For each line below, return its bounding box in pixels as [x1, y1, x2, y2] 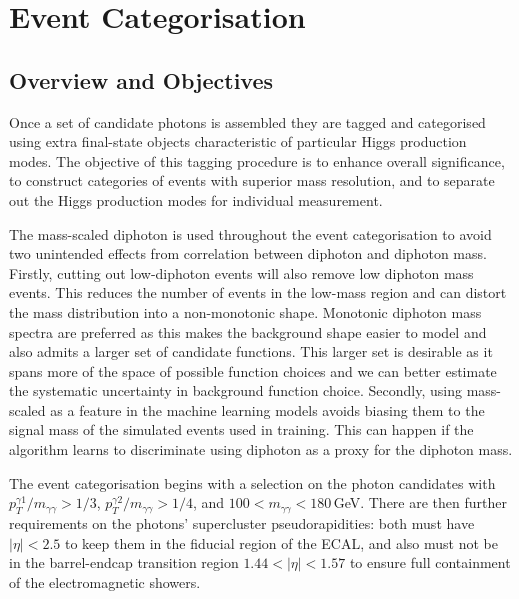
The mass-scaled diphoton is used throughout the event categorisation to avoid [9, 223, 492, 244]
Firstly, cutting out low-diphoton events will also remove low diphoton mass [9, 262, 474, 283]
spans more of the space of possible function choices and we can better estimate [9, 360, 497, 381]
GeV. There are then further [333, 492, 507, 513]
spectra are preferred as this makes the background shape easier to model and [9, 321, 487, 342]
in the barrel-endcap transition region [9, 552, 239, 573]
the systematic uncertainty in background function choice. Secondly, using [9, 380, 463, 401]
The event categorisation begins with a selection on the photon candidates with [9, 472, 496, 493]
